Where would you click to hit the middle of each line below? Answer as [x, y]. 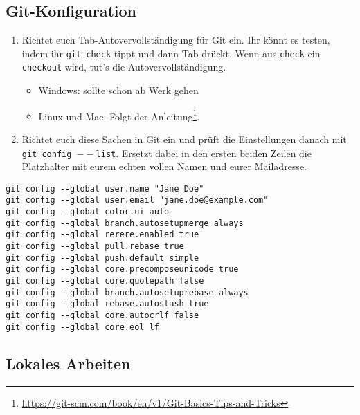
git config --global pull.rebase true [95, 247]
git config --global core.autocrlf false [102, 316]
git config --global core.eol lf [82, 327]
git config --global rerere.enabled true [102, 235]
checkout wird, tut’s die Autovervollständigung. [124, 67]
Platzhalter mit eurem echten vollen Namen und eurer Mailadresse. [164, 166]
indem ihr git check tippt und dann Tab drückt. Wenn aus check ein [171, 53]
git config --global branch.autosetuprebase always [127, 292]
